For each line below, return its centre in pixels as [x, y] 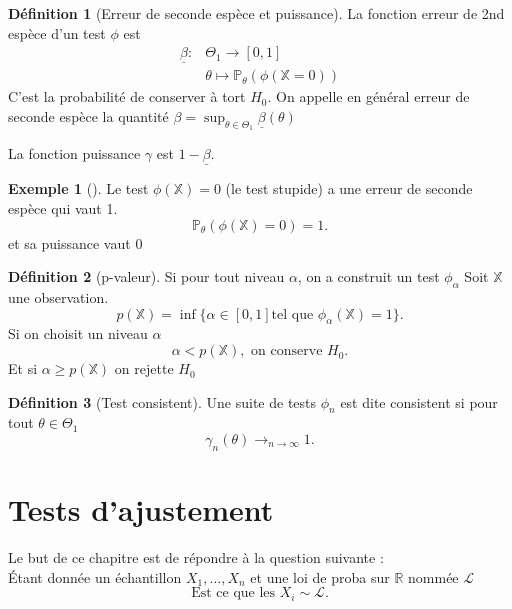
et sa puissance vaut [69, 242]
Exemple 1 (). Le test [78, 188]
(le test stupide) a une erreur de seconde [349, 188]
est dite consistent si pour [419, 401]
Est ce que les [233, 593]
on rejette [144, 368]
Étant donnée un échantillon [95, 576]
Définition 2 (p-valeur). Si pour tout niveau [146, 276]
